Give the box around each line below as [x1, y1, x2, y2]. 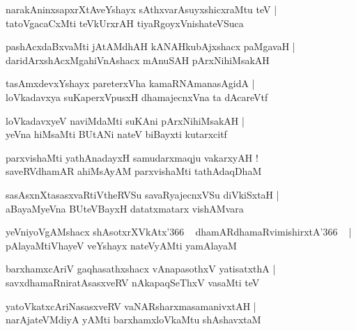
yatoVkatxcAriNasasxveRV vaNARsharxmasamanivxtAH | [6, 298, 256, 313]
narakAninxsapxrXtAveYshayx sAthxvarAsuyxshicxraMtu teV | [6, 2, 277, 16]
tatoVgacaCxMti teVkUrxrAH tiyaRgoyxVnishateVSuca [6, 15, 244, 30]
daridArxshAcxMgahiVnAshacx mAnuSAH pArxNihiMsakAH [6, 52, 270, 67]
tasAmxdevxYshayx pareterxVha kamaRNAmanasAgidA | [6, 76, 255, 91]
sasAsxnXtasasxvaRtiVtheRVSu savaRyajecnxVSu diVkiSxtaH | [6, 187, 279, 201]
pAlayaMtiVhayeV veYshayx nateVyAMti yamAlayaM [6, 238, 237, 252]
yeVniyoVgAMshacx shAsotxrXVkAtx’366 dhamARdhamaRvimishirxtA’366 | [6, 224, 352, 239]
